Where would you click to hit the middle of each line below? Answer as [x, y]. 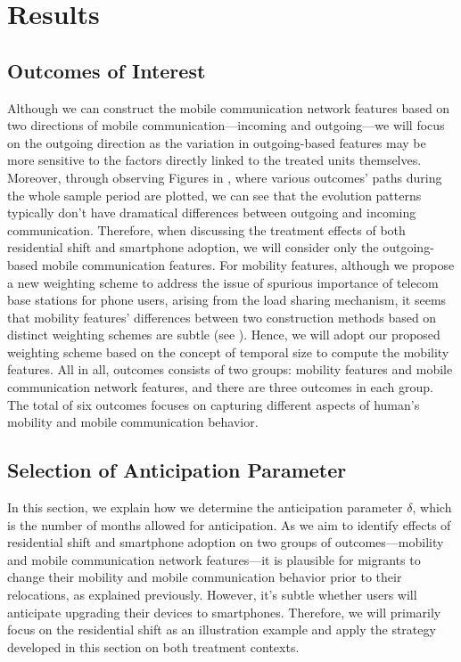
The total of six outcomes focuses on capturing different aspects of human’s [214, 404]
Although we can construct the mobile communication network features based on [229, 107]
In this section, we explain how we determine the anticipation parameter [205, 507]
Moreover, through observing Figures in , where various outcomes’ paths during [225, 177]
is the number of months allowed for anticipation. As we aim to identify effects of [229, 524]
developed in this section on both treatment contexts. [153, 646]
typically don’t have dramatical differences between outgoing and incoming [212, 212]
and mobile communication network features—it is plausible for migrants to [214, 559]
